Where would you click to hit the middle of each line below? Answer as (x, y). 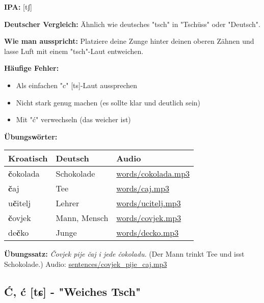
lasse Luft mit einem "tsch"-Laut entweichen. (74, 51)
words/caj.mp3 (143, 188)
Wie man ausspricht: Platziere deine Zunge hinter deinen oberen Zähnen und (129, 41)
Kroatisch (28, 158)
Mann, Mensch (82, 218)
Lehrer (68, 203)
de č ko (19, 233)
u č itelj (20, 203)
